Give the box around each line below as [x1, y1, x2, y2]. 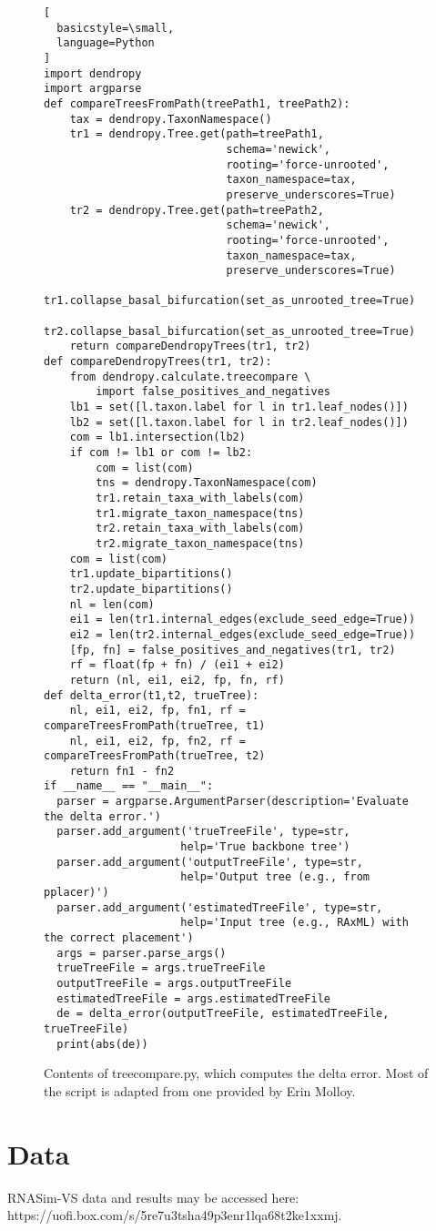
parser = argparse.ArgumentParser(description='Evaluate [56, 795, 409, 809]
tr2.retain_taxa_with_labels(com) [96, 522, 305, 535]
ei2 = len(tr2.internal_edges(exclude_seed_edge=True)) [69, 627, 416, 641]
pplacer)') [44, 886, 109, 900]
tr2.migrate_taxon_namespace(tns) [96, 536, 305, 550]
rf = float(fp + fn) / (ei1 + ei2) [69, 658, 285, 672]
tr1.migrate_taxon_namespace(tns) [96, 506, 305, 520]
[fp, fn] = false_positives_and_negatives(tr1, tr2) [69, 643, 396, 656]
